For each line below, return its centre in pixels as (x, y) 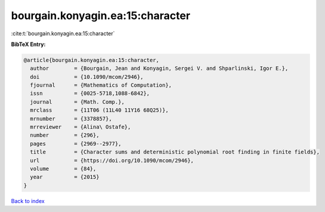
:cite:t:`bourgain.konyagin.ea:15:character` (63, 33)
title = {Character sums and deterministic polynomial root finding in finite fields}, (175, 152)
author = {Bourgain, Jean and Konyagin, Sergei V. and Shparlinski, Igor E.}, (159, 68)
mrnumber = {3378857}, (71, 119)
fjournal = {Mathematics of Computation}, (101, 85)
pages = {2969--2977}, (76, 144)
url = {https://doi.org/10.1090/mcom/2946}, (112, 160)
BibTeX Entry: (28, 44)
